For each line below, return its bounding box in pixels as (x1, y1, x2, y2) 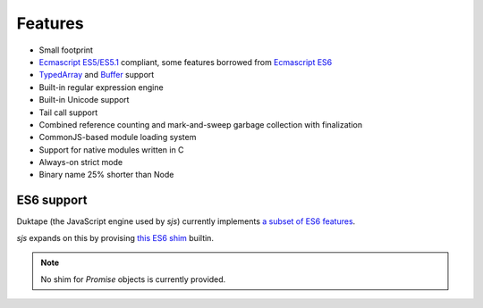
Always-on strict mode (38, 157, 123, 168)
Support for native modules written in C (38, 144, 184, 155)
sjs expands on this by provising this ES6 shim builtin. (16, 232, 215, 243)
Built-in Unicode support (38, 95, 130, 105)
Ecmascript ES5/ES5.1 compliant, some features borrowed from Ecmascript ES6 (38, 56, 333, 67)
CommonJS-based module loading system (38, 132, 197, 143)
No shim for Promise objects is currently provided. (40, 273, 226, 285)
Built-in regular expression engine (38, 81, 165, 93)
